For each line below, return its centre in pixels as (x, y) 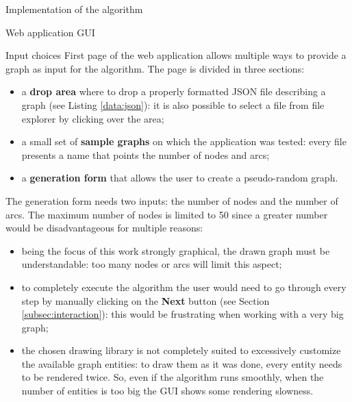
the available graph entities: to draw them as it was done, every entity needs (182, 363)
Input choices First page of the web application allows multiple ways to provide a (176, 55)
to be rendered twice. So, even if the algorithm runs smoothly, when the (173, 377)
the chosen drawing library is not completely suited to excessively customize (181, 350)
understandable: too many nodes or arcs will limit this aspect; (152, 264)
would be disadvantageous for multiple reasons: (104, 228)
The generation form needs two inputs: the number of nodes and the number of (172, 200)
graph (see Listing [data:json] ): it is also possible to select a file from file (173, 104)
